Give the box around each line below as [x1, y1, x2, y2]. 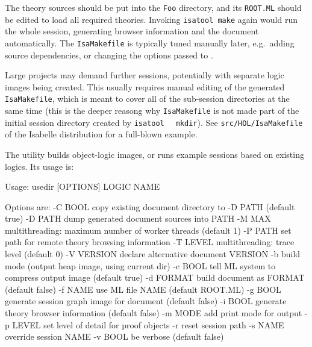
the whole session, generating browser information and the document [5, 25, 259, 37]
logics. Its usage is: [5, 160, 74, 172]
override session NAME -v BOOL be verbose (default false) [5, 330, 224, 343]
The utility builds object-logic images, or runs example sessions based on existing [5, 148, 304, 160]
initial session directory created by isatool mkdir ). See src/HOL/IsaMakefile [5, 116, 303, 128]
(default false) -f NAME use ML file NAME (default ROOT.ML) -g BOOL [5, 283, 281, 295]
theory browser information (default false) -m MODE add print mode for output [5, 307, 302, 319]
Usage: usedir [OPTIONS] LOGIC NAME [5, 180, 160, 193]
